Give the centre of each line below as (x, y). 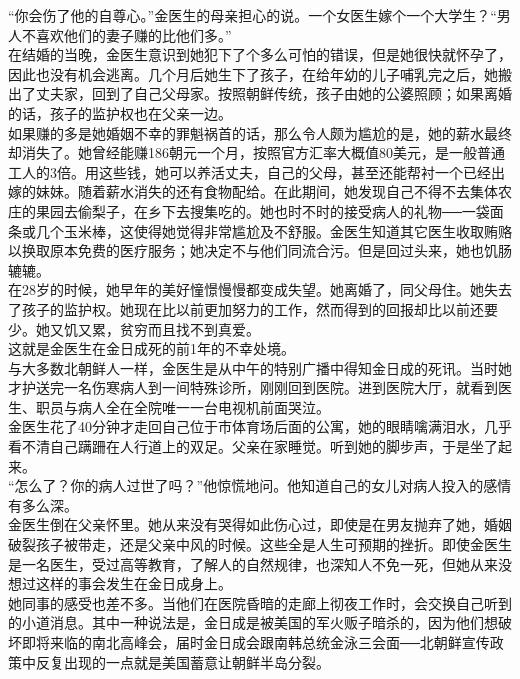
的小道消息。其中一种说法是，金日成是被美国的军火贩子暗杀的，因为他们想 (253, 622)
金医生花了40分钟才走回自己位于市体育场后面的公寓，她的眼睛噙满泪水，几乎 (260, 426)
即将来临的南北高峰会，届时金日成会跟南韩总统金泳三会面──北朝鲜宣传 (255, 642)
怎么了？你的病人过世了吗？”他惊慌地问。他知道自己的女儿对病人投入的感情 (263, 485)
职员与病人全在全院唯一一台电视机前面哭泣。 (182, 406)
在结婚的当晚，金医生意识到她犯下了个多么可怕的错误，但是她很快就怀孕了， (260, 54)
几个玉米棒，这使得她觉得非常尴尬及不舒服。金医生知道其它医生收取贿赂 (273, 230)
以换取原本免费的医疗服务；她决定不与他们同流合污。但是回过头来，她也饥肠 (260, 250)
